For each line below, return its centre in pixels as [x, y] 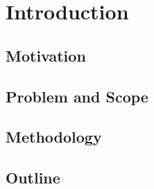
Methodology [54, 137]
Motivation [46, 55]
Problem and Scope [77, 96]
